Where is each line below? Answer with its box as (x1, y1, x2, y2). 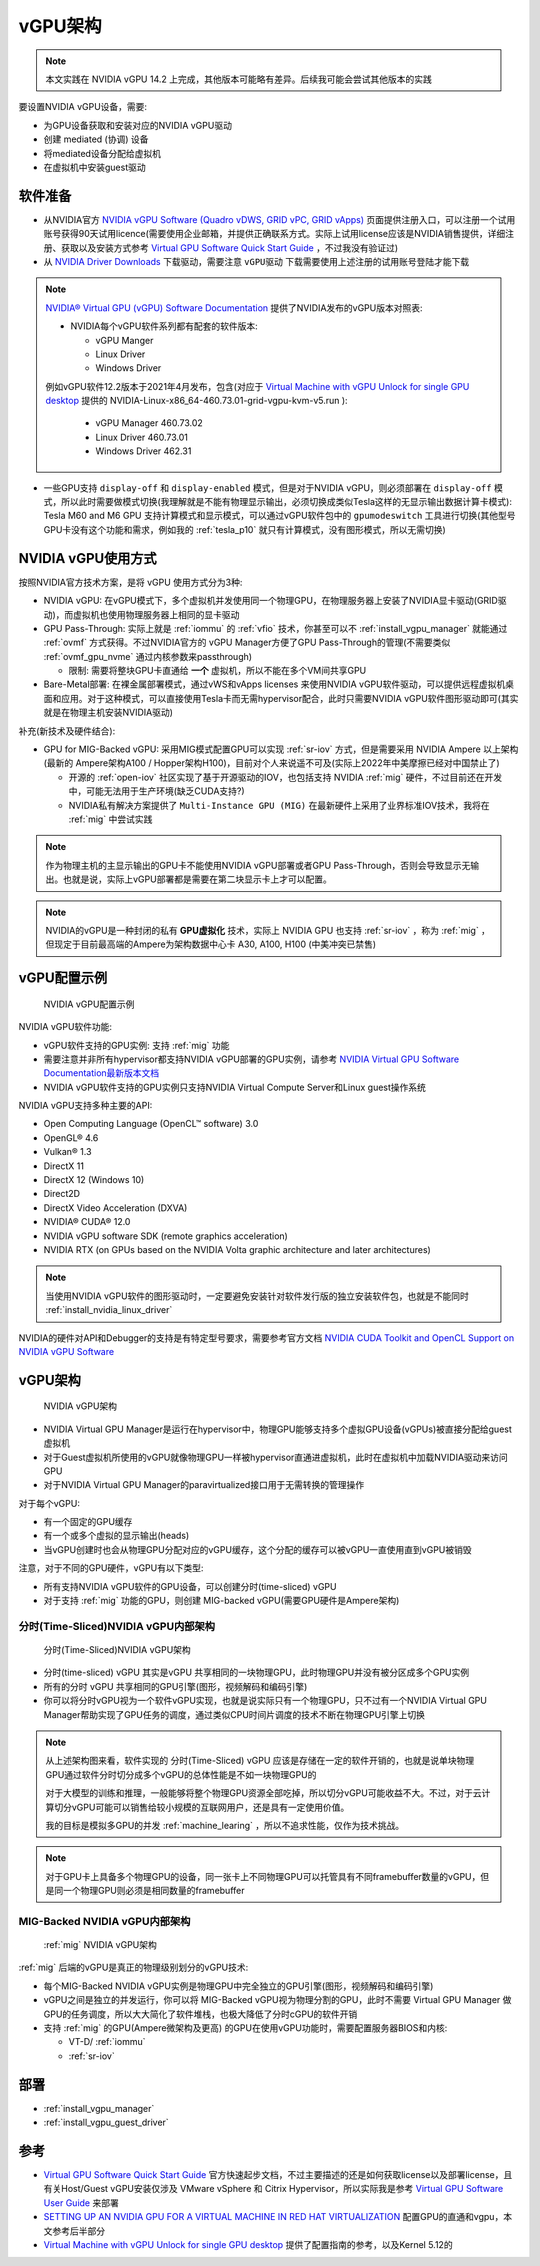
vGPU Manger (95, 334, 154, 346)
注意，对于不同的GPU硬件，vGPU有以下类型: (18, 1562, 204, 1574)
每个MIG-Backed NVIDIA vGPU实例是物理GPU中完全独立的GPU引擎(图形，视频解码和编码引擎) (43, 1980, 434, 1992)
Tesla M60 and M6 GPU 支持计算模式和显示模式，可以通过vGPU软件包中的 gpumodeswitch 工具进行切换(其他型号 (43, 510, 516, 522)
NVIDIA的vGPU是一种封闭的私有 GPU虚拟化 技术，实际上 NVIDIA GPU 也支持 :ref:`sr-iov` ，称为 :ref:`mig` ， (45, 924, 490, 936)
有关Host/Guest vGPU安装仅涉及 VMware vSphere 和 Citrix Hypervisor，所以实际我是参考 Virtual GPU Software (43, 2183, 504, 2195)
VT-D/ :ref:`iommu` (68, 2036, 146, 2048)
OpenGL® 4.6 (43, 1131, 99, 1144)
